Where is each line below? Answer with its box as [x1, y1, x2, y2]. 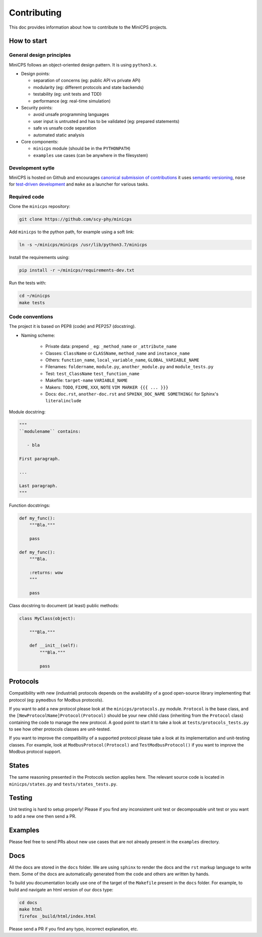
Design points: [21, 71, 50, 77]
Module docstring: [9, 409, 46, 415]
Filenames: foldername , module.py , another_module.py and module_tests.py [45, 364, 213, 370]
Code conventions [9, 313, 53, 320]
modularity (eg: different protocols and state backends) [33, 84, 144, 90]
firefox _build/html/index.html [19, 913, 97, 919]
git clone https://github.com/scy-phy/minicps [19, 217, 132, 222]
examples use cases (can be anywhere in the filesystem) [33, 152, 148, 158]
